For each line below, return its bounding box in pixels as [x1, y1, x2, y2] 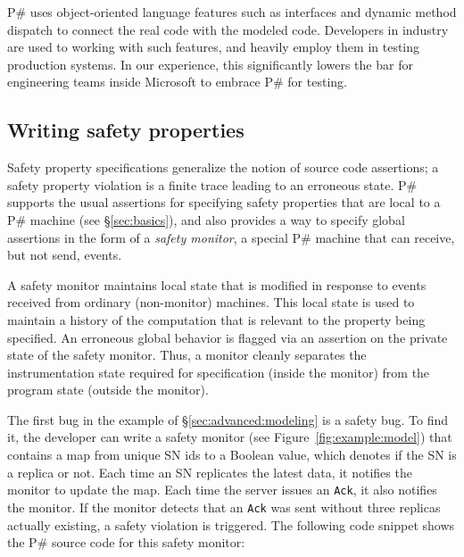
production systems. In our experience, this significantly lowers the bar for [7, 54, 413, 73]
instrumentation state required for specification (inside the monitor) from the [7, 362, 430, 381]
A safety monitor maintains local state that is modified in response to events [7, 275, 427, 294]
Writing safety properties [7, 116, 244, 144]
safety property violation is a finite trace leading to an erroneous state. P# [7, 175, 418, 194]
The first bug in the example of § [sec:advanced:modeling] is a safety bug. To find [7, 410, 449, 428]
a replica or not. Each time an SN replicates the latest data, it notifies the [7, 462, 412, 481]
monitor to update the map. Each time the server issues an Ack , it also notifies [7, 480, 437, 499]
